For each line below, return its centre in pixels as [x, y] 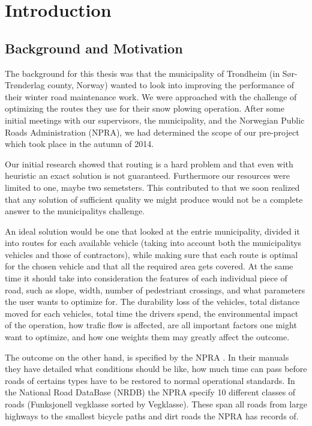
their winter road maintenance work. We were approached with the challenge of [151, 96]
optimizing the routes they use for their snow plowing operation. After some [145, 108]
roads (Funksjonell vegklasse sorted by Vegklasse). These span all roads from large [156, 404]
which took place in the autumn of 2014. [79, 144]
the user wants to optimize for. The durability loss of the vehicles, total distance [152, 301]
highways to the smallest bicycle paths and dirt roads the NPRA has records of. [152, 415]
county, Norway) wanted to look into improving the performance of [171, 85]
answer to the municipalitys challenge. [75, 211]
